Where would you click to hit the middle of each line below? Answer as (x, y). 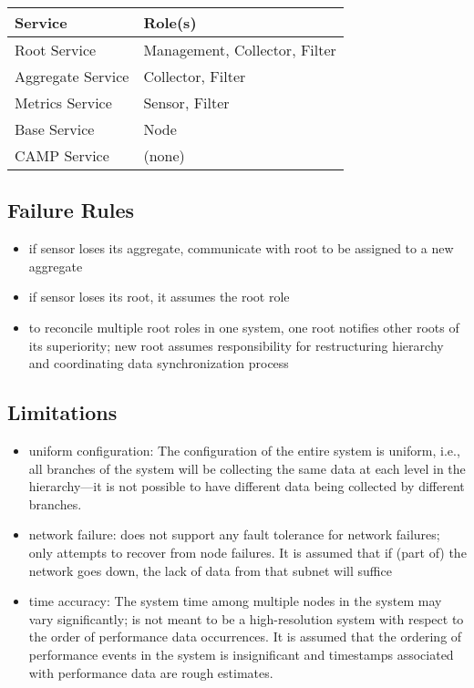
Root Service (56, 50)
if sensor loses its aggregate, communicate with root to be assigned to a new (241, 248)
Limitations (62, 412)
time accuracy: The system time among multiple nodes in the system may (235, 601)
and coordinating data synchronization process (159, 363)
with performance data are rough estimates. (151, 672)
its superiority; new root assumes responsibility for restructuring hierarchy (236, 345)
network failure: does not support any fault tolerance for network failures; (234, 534)
